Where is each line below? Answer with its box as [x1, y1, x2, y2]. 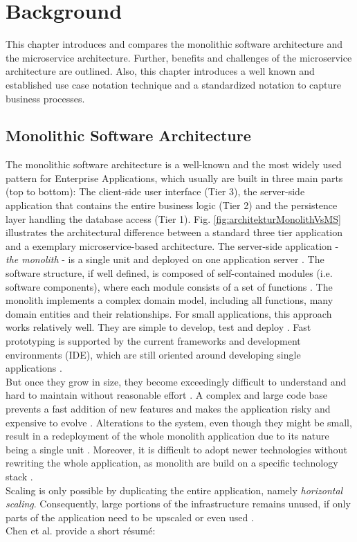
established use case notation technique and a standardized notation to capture [6, 77, 342, 91]
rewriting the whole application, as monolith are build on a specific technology [6, 455, 338, 470]
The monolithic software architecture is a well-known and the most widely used [6, 157, 342, 172]
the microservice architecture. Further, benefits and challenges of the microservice [6, 50, 352, 64]
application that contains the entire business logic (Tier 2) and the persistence [6, 198, 338, 213]
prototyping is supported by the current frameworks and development [6, 334, 301, 348]
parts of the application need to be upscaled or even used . [6, 509, 254, 524]
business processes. [6, 91, 85, 105]
